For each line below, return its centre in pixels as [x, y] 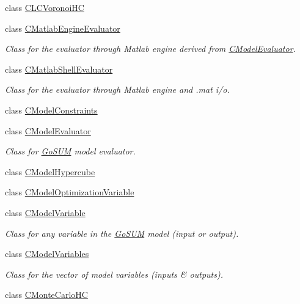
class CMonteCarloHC [46, 295]
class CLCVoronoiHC [45, 7]
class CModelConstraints [51, 110]
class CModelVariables [47, 254]
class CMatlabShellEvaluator [59, 69]
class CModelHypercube [50, 171]
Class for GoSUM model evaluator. [70, 151]
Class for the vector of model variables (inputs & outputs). [114, 274]
